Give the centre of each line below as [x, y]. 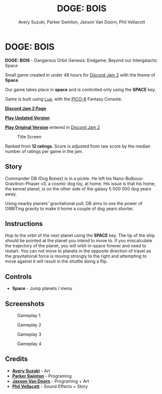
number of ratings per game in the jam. [44, 151]
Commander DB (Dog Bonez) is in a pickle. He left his [58, 178]
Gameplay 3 [29, 334]
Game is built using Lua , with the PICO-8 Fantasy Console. [64, 99]
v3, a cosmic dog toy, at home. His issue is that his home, [98, 184]
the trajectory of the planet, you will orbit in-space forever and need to [76, 246]
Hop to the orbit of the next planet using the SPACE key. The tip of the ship [80, 235]
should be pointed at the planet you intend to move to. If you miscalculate [79, 241]
